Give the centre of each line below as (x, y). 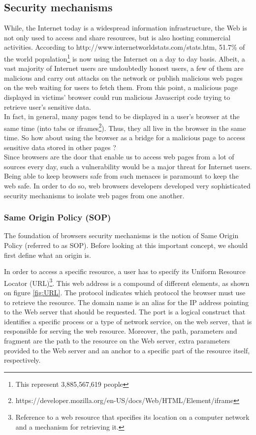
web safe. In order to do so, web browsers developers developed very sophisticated (127, 186)
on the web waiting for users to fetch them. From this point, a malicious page (121, 87)
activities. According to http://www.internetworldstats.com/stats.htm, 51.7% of (125, 47)
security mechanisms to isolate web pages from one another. (94, 195)
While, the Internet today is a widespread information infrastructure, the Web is (126, 28)
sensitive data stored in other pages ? (60, 147)
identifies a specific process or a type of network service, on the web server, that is (128, 321)
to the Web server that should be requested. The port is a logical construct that (125, 312)
